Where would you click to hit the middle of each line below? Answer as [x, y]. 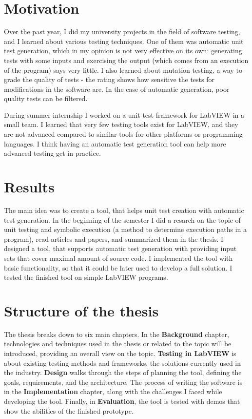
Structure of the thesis [81, 310]
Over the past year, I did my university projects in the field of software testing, [122, 31]
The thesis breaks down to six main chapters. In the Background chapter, [116, 334]
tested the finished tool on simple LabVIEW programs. [86, 277]
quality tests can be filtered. [46, 98]
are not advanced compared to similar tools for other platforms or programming [123, 134]
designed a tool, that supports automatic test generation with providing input [120, 248]
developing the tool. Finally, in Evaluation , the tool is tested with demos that [122, 401]
